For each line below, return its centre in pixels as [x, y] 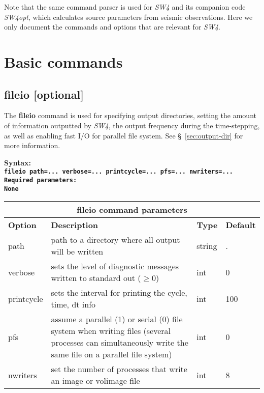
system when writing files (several [111, 331]
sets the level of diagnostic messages [115, 266]
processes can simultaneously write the [120, 343]
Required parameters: [41, 180]
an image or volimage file [95, 381]
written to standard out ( [96, 278]
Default [241, 225]
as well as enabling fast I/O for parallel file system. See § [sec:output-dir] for [124, 135]
